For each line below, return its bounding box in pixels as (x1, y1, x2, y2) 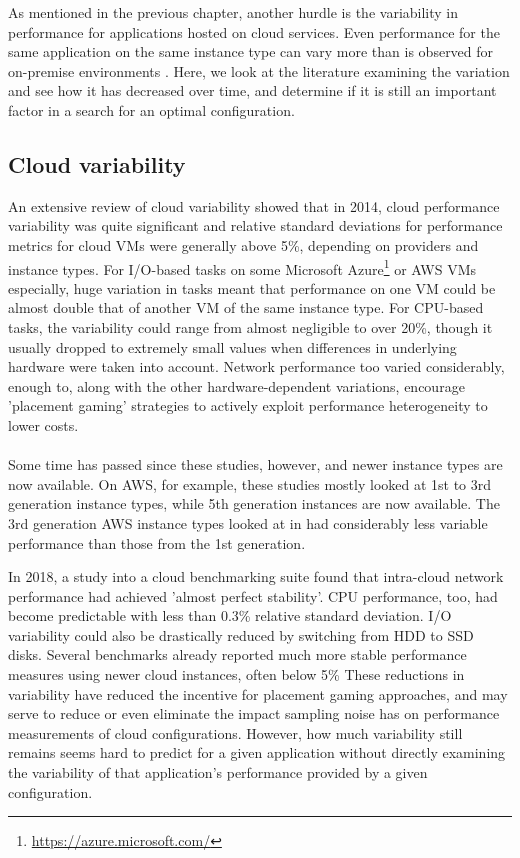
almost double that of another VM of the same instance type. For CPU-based (8, 297, 484, 318)
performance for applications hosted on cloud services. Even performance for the (8, 21, 500, 42)
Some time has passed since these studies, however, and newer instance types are (8, 454, 503, 475)
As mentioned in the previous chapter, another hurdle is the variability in (8, 2, 459, 22)
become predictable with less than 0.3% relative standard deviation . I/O (8, 605, 452, 626)
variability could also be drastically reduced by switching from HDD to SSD (8, 624, 474, 645)
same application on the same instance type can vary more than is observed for (8, 41, 494, 62)
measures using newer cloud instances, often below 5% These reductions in (8, 664, 465, 685)
